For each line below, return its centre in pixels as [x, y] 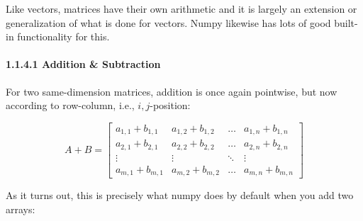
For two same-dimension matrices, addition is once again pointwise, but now [172, 91]
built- [346, 22]
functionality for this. [63, 36]
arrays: [21, 209]
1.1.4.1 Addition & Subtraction [83, 64]
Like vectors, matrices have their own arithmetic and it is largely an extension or [181, 8]
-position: [170, 105]
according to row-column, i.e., [70, 105]
